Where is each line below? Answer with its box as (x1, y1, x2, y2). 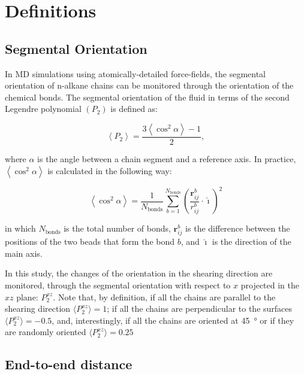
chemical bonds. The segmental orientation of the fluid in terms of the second (5, 90, 290, 103)
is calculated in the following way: (47, 164, 172, 177)
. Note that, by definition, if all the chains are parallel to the (53, 290, 276, 303)
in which (5, 222, 36, 235)
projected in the (240, 279, 299, 291)
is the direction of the (212, 235, 291, 248)
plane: (16, 290, 38, 303)
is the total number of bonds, (64, 222, 171, 235)
